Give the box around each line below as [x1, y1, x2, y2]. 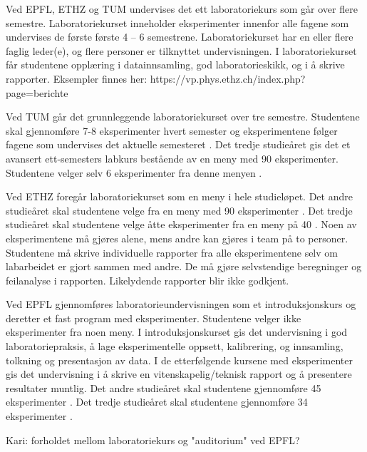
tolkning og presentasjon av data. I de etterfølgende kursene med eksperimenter [6, 352, 353, 367]
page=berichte [6, 85, 68, 100]
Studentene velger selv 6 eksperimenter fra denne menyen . [6, 165, 262, 180]
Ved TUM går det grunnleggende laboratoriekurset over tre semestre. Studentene [6, 109, 360, 124]
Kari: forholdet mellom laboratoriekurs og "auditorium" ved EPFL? [6, 432, 300, 447]
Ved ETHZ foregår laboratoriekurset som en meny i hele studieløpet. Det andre [6, 189, 353, 204]
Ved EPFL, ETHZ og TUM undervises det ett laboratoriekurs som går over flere [6, 1, 358, 16]
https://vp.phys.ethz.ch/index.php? [150, 71, 306, 86]
